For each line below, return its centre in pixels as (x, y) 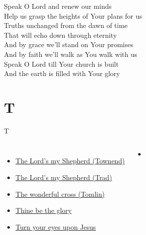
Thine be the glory (44, 210)
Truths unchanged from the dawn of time (66, 25)
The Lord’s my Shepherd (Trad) (64, 177)
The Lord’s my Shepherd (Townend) (70, 161)
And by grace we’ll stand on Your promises (69, 44)
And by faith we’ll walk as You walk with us (71, 54)
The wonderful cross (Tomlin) (60, 194)
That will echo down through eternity (61, 35)
